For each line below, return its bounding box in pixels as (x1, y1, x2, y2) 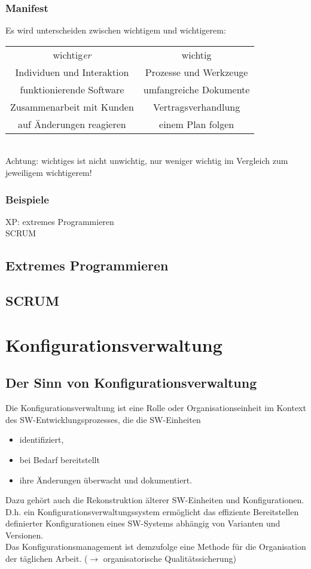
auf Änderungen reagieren (18, 117, 126, 131)
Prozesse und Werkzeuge (145, 65, 248, 79)
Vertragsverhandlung (153, 99, 240, 114)
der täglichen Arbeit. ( (5, 552, 88, 565)
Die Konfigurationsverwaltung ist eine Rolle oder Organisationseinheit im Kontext (5, 401, 306, 414)
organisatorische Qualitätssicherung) (103, 552, 236, 565)
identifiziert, (19, 433, 64, 446)
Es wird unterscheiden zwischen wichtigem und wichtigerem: (5, 24, 226, 36)
